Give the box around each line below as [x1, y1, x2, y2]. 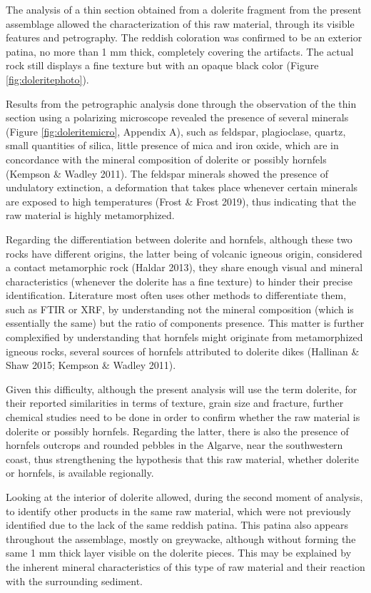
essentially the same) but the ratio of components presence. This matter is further [6, 315, 365, 330]
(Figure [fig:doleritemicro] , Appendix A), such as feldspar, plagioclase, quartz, [6, 123, 346, 138]
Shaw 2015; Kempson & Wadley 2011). [6, 358, 176, 372]
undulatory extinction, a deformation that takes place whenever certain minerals [6, 180, 358, 195]
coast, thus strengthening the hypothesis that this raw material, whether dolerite [6, 451, 359, 466]
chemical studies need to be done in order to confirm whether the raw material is [6, 410, 360, 425]
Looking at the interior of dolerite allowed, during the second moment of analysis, [6, 490, 363, 504]
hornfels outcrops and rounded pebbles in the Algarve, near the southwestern [6, 437, 343, 452]
